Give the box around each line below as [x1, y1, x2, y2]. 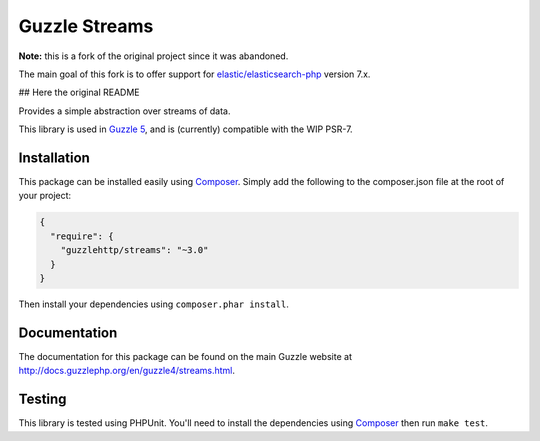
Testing [18, 391, 67, 408]
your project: [18, 190, 72, 202]
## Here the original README [18, 86, 140, 99]
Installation [18, 149, 90, 166]
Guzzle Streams [18, 15, 154, 37]
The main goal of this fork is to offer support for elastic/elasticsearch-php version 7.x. [18, 68, 371, 80]
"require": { [50, 230, 114, 242]
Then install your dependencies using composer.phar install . [18, 298, 289, 310]
